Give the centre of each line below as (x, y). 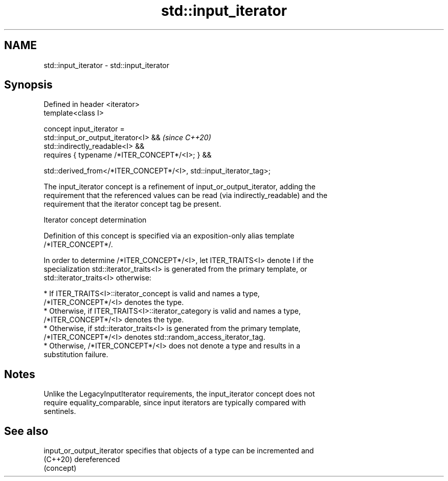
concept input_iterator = (84, 129)
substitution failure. (76, 355)
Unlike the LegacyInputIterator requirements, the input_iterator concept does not (179, 394)
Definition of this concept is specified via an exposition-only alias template (169, 236)
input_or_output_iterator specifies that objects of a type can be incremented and (179, 451)
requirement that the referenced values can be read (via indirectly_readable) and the (186, 195)
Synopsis (28, 85)
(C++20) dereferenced (82, 460)
